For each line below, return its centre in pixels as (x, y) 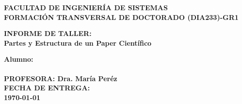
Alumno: (19, 59)
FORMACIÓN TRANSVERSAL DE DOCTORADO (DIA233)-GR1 (121, 17)
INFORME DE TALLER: (48, 33)
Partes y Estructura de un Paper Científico (78, 43)
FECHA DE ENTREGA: (47, 88)
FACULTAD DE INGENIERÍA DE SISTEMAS (86, 7)
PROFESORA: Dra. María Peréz (61, 78)
